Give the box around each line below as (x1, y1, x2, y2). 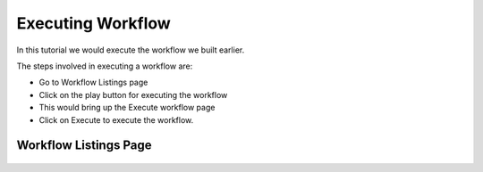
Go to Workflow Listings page (38, 77, 148, 88)
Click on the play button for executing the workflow (38, 89, 228, 100)
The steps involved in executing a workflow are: (16, 61, 193, 71)
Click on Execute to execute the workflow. (38, 114, 194, 125)
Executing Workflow (16, 13, 172, 33)
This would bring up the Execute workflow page (38, 102, 216, 113)
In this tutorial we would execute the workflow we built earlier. (16, 45, 245, 55)
